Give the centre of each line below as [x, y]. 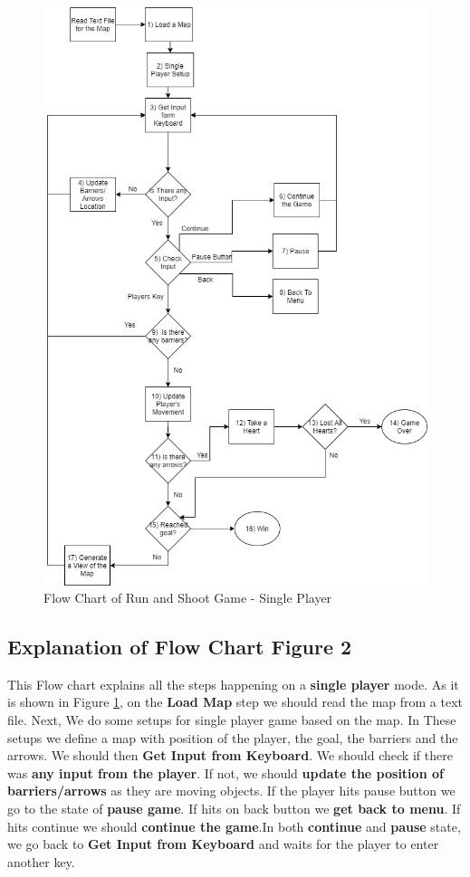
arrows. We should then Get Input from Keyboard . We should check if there [230, 755]
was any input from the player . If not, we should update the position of [225, 772]
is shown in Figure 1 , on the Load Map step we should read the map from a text [235, 702]
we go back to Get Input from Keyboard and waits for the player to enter [223, 844]
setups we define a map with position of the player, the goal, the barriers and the [233, 737]
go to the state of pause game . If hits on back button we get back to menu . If [234, 809]
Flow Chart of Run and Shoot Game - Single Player [188, 598]
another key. [41, 861]
